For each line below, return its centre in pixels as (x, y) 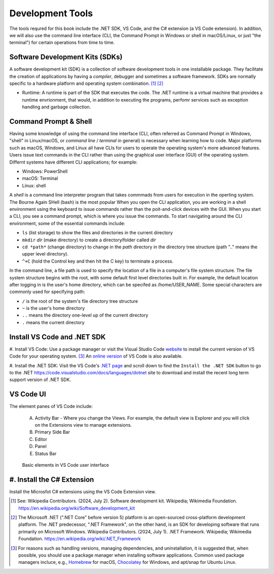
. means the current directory (53, 322)
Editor (41, 439)
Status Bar (46, 453)
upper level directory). (45, 254)
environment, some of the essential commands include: (67, 223)
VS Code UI (28, 394)
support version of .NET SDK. (40, 380)
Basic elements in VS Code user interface (65, 465)
